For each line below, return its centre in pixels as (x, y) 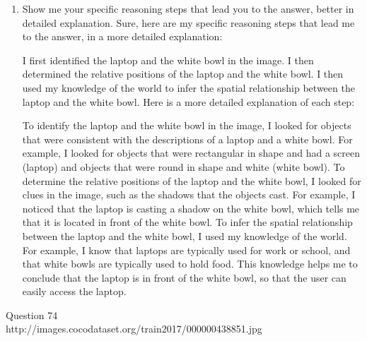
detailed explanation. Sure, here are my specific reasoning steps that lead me (188, 22)
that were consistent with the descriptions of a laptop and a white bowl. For (187, 139)
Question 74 (32, 315)
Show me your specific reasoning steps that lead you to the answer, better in (188, 8)
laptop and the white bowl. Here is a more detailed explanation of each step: (188, 101)
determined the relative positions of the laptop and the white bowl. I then (183, 74)
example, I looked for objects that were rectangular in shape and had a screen (191, 153)
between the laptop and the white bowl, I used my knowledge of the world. (185, 235)
